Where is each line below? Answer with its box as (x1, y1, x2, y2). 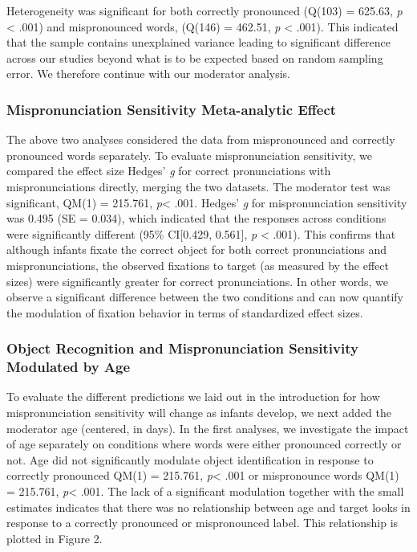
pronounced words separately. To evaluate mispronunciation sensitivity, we (6, 146, 372, 163)
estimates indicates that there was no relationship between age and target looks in (6, 498, 411, 515)
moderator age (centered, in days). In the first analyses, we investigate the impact (6, 419, 409, 436)
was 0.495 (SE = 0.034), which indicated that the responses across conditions (6, 210, 387, 227)
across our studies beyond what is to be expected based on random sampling (6, 49, 383, 66)
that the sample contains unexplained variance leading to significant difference (6, 34, 391, 51)
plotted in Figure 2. (6, 530, 103, 546)
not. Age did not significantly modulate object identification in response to (6, 451, 374, 468)
